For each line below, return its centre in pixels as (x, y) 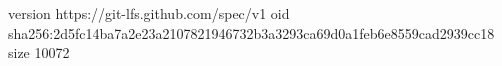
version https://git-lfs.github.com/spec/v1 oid (149, 13)
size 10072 (39, 52)
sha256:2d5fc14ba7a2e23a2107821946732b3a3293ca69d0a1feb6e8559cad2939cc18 (251, 32)
